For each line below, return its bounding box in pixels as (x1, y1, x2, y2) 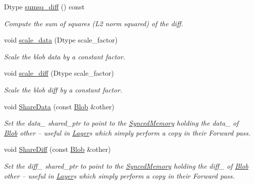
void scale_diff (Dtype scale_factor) (4, 68, 114, 78)
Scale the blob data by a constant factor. (4, 51, 125, 61)
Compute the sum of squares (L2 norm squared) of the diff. (4, 18, 183, 28)
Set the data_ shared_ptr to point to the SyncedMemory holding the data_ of (4, 118, 239, 128)
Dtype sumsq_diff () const (4, 1, 85, 11)
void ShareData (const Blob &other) (4, 101, 115, 111)
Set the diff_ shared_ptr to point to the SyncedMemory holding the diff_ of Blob (4, 160, 249, 171)
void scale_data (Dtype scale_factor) (4, 35, 118, 45)
